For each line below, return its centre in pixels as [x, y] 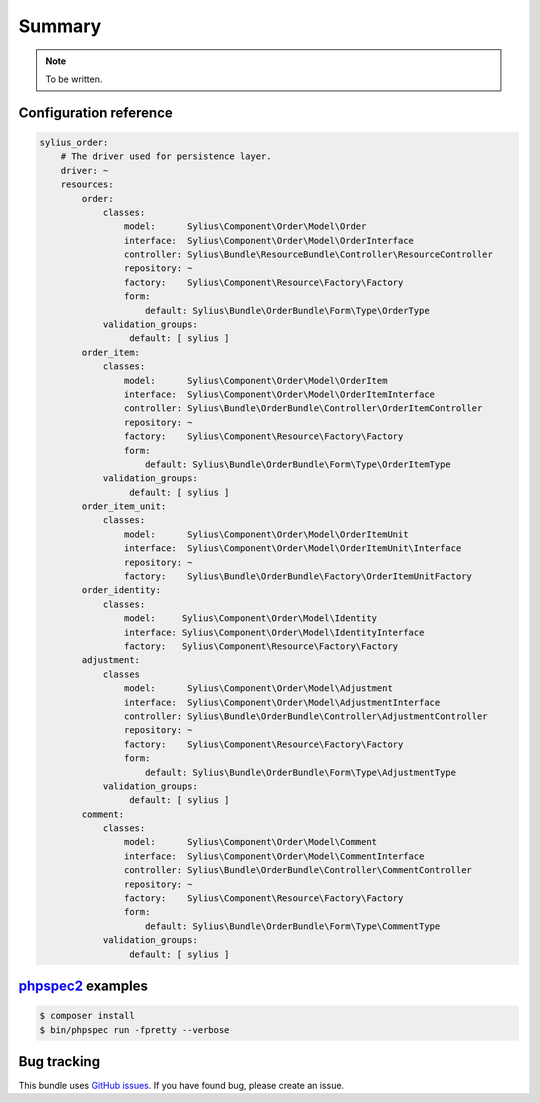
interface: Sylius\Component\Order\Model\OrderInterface [269, 240]
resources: [87, 184]
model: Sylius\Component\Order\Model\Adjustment [258, 688]
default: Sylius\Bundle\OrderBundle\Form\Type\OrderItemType [298, 464]
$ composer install [87, 1016]
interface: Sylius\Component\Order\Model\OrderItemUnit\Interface [292, 548]
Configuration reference [96, 112]
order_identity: [121, 590]
